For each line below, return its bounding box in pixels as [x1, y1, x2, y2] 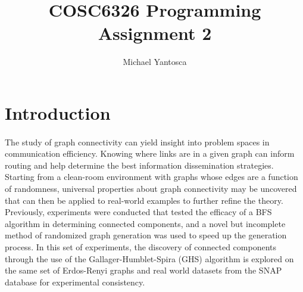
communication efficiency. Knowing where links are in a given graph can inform [5, 147, 295, 160]
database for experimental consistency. [5, 275, 145, 288]
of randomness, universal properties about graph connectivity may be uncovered [5, 182, 297, 195]
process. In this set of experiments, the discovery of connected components [5, 241, 276, 253]
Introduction [5, 100, 111, 125]
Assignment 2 [98, 21, 212, 45]
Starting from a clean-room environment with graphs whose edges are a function [5, 170, 298, 183]
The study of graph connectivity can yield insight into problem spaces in [5, 135, 270, 148]
